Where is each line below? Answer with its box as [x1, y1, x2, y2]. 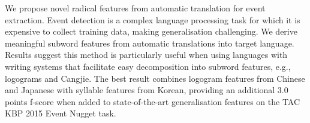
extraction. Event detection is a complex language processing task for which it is [5, 13, 300, 26]
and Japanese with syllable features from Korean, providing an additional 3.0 [5, 84, 288, 96]
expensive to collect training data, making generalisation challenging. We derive [5, 25, 297, 38]
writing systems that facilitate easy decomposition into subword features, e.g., [5, 60, 291, 72]
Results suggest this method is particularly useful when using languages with [5, 48, 288, 61]
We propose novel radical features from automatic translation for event [5, 2, 266, 14]
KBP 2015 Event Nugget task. [5, 107, 116, 119]
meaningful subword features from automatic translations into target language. [5, 36, 294, 49]
